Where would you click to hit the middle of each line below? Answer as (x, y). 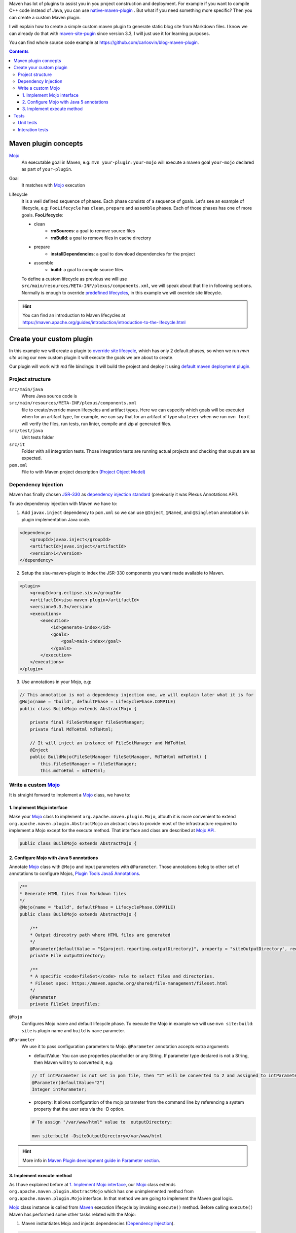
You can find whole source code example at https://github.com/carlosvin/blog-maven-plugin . (104, 42)
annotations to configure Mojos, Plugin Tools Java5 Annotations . (75, 873)
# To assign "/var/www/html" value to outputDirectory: (102, 1122)
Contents (19, 51)
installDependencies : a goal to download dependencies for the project (123, 254)
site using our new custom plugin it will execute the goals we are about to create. (91, 358)
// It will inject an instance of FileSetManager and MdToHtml (108, 743)
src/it (17, 444)
